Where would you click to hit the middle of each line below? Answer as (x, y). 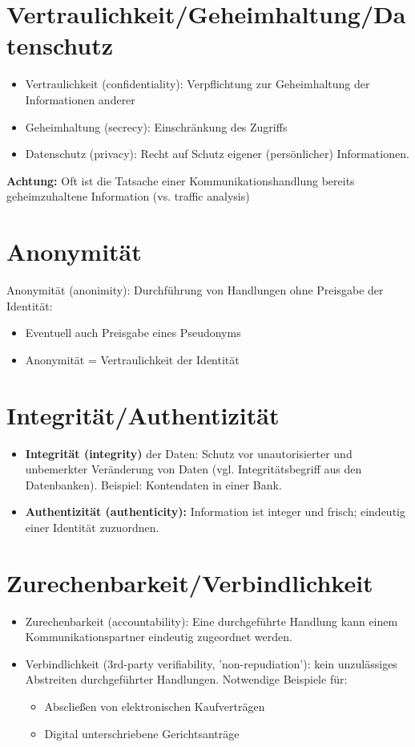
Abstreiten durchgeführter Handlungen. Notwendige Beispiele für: (186, 679)
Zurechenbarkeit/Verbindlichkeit (190, 582)
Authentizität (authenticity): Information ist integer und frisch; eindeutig (215, 512)
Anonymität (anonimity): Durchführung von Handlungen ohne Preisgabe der (195, 290)
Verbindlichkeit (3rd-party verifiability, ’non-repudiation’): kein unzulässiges (211, 663)
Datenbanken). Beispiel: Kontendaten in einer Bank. (153, 484)
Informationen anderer (80, 99)
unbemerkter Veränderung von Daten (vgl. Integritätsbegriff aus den (193, 469)
